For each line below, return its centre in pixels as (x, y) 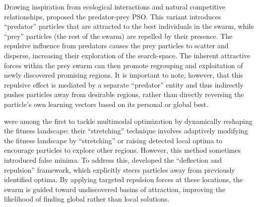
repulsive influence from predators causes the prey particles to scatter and (116, 46)
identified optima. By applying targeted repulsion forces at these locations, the (124, 179)
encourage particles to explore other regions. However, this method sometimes (122, 150)
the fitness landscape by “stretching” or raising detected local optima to (113, 140)
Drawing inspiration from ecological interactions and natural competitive (115, 6)
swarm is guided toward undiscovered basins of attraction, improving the (115, 189)
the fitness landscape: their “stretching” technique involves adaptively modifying (126, 131)
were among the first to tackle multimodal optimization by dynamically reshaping (128, 121)
